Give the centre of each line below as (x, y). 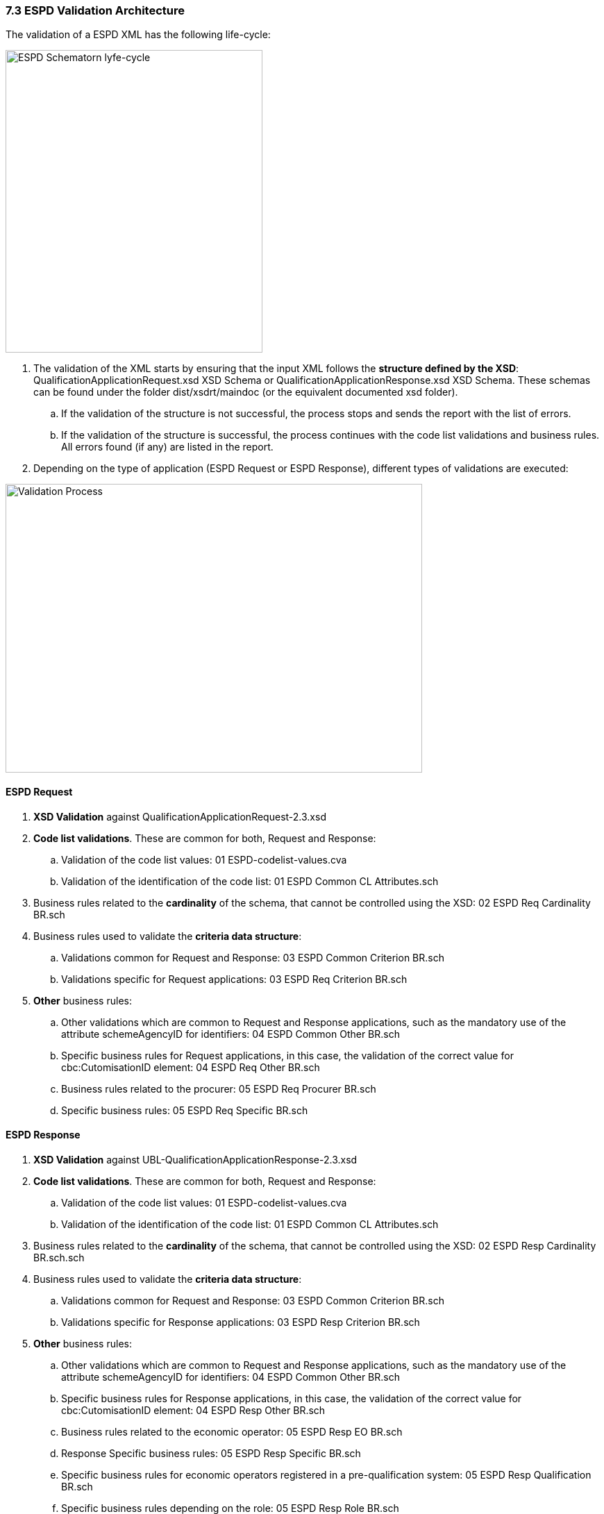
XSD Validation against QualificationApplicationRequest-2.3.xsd (180, 816)
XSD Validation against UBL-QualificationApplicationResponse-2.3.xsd (195, 1159)
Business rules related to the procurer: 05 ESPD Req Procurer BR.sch (219, 1088)
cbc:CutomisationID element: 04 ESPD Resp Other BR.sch (193, 1410)
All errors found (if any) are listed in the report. (167, 447)
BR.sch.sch (59, 1257)
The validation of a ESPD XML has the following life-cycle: (138, 35)
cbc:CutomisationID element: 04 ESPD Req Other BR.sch (191, 1067)
